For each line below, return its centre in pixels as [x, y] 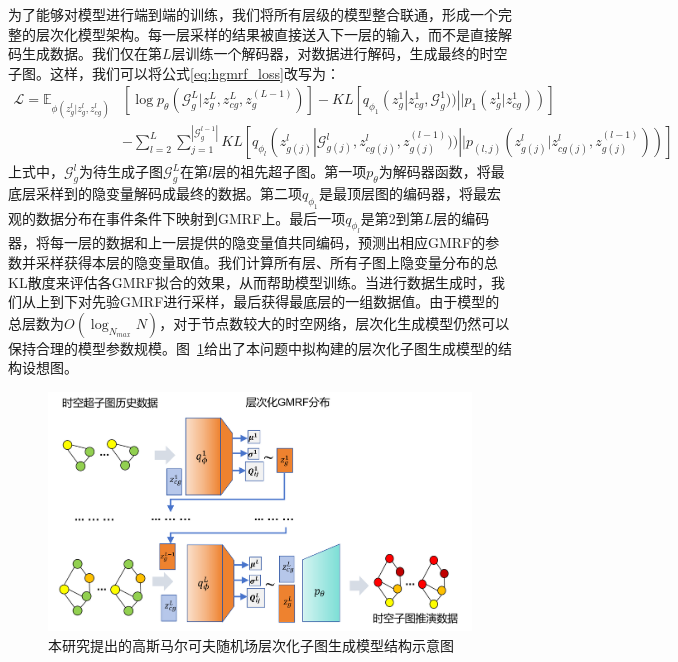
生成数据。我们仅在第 [91, 53]
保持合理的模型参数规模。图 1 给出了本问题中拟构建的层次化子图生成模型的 [253, 347]
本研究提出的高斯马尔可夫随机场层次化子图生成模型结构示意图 [251, 644]
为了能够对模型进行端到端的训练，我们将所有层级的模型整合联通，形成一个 [253, 14]
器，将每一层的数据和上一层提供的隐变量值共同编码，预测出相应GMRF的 [247, 242]
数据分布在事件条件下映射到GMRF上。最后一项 [190, 217]
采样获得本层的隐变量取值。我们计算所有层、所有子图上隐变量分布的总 [266, 261]
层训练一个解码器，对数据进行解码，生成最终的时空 [339, 53]
